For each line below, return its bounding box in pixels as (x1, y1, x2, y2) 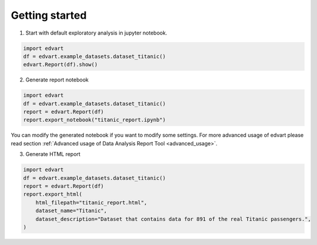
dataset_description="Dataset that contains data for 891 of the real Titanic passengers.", (35, 216, 311, 222)
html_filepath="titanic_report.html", (35, 199, 147, 206)
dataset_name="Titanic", (35, 207, 107, 214)
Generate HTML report (25, 151, 80, 158)
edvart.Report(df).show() (23, 62, 98, 68)
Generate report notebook (25, 76, 89, 83)
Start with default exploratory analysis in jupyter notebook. (25, 29, 167, 36)
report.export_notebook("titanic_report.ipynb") (23, 117, 166, 123)
